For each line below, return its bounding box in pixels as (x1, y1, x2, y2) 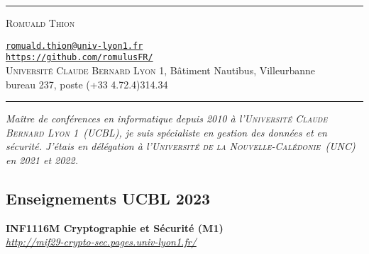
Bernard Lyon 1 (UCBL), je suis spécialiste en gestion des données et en (6, 125, 327, 139)
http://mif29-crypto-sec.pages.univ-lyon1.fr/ (6, 234, 197, 249)
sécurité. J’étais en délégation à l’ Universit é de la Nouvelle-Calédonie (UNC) (6, 139, 356, 154)
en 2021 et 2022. (6, 152, 78, 167)
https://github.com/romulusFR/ (6, 52, 153, 63)
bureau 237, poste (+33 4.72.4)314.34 (6, 76, 168, 91)
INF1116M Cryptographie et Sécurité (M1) (6, 220, 224, 235)
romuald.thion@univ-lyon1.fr (6, 40, 143, 51)
